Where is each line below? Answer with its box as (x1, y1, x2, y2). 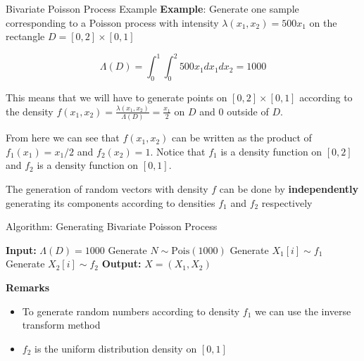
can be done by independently (219, 182, 358, 196)
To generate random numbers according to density (22, 303, 240, 318)
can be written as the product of (172, 130, 312, 145)
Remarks (6, 280, 50, 295)
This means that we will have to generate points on (6, 90, 227, 105)
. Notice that (150, 144, 206, 158)
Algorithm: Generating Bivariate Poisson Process (6, 219, 218, 234)
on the (309, 15, 337, 30)
